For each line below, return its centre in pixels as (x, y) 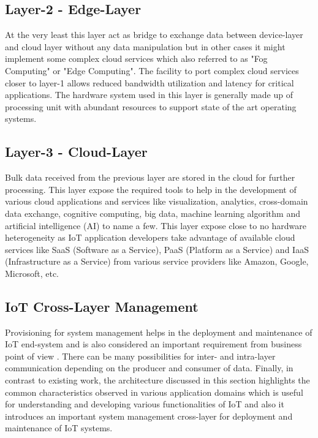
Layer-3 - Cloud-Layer (76, 152)
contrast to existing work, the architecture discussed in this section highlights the (157, 380)
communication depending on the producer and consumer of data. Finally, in (149, 368)
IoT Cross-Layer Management (102, 306)
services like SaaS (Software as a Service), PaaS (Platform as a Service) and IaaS (157, 249)
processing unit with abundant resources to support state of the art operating (151, 106)
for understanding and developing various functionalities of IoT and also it (145, 404)
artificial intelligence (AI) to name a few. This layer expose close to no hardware (156, 225)
